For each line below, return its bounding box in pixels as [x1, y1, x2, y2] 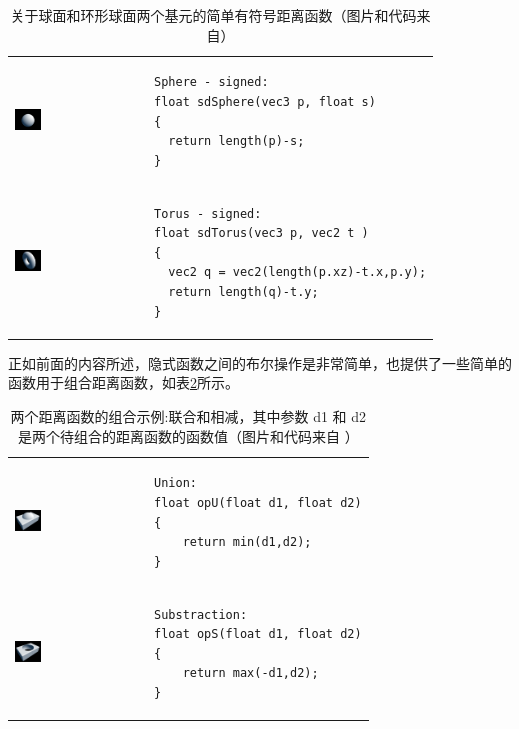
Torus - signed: [154, 206, 262, 221]
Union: [154, 476, 197, 491]
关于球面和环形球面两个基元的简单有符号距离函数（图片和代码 [10, 5, 417, 25]
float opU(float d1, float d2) [154, 495, 362, 510]
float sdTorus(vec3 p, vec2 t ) [154, 226, 369, 241]
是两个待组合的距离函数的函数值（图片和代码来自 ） [17, 425, 359, 446]
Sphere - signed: [154, 75, 269, 90]
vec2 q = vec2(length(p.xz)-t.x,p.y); [168, 265, 427, 280]
